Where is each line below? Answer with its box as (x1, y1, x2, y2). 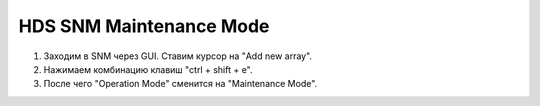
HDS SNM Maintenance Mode (18, 15, 270, 37)
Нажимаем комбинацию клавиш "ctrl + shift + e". (43, 63, 254, 75)
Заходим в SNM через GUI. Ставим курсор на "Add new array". (43, 50, 313, 62)
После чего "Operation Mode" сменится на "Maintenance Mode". (43, 78, 318, 90)
